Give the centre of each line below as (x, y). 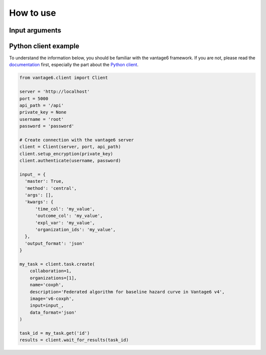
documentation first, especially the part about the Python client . (74, 65)
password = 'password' (47, 126)
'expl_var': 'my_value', (65, 223)
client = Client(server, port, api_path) (70, 147)
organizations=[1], (53, 278)
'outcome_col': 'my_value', (69, 216)
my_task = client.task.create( (57, 264)
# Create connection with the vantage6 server (77, 140)
